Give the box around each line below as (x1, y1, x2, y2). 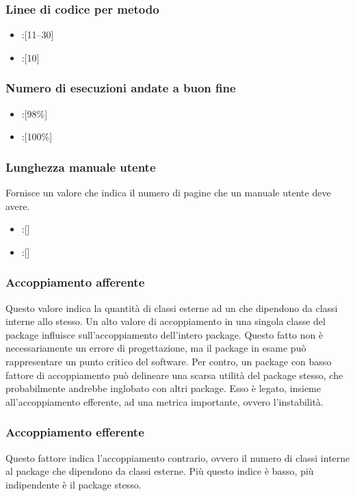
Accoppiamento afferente (5, 274, 145, 291)
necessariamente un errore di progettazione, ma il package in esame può (5, 341, 306, 355)
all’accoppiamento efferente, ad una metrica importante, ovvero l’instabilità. (5, 394, 324, 408)
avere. (5, 198, 30, 213)
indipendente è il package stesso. (5, 477, 142, 491)
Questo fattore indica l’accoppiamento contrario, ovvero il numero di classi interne (5, 450, 350, 465)
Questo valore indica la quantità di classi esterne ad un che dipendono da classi (5, 300, 338, 315)
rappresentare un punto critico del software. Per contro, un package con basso (5, 354, 332, 368)
